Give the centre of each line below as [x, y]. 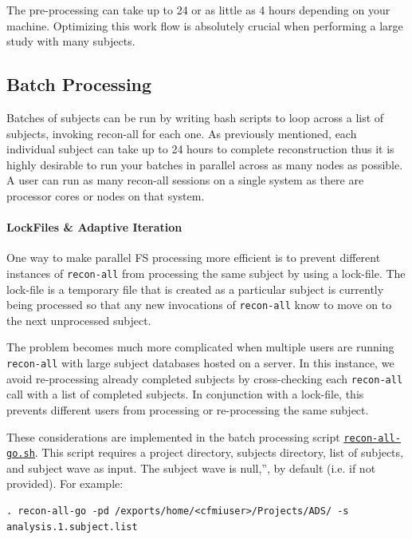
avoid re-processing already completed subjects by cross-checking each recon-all [205, 378]
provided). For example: [65, 484]
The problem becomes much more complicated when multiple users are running [200, 347]
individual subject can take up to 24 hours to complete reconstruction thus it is [200, 149]
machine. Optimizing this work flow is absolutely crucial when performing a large [205, 25]
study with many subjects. [71, 41]
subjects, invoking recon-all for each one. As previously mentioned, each [182, 133]
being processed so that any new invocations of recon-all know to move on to [199, 305]
